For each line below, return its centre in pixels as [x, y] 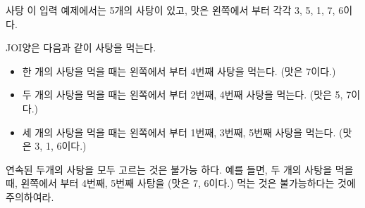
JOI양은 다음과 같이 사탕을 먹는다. [81, 47]
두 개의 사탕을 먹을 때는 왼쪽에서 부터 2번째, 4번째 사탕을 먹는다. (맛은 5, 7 [187, 95]
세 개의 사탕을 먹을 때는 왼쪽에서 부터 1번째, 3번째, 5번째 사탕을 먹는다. [179, 132]
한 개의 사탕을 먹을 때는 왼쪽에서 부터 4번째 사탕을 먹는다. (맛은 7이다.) [179, 71]
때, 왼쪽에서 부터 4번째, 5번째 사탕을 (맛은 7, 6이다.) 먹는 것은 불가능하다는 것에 [181, 183]
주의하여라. [30, 196]
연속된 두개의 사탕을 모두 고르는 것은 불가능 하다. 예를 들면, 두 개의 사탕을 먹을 [180, 169]
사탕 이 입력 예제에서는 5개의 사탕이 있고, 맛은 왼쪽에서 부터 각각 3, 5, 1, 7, [171, 10]
